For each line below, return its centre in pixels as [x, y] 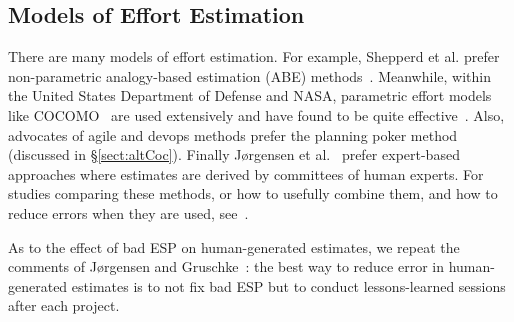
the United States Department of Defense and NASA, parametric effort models [250, 95]
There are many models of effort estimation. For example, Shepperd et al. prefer [254, 56]
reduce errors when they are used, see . [128, 212]
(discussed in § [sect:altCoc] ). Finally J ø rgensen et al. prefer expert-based [234, 154]
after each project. [64, 305]
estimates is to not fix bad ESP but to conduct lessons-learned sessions [288, 285]
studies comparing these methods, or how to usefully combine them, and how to [253, 193]
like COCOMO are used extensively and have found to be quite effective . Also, [256, 114]
